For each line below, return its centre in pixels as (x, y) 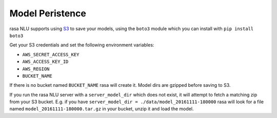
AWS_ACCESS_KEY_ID (45, 62)
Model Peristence (48, 13)
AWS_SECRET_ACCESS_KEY (51, 54)
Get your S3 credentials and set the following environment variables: (82, 45)
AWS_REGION (36, 69)
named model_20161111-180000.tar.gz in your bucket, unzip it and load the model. (102, 109)
